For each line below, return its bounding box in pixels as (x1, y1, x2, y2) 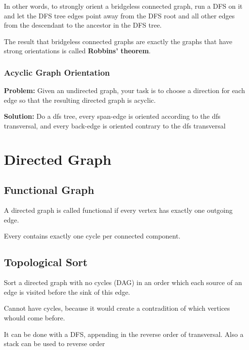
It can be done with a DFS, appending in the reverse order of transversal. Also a (4, 329, 244, 339)
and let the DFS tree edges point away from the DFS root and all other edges (4, 10, 235, 20)
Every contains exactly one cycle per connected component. (4, 231, 181, 241)
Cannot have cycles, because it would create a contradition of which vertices (4, 303, 230, 313)
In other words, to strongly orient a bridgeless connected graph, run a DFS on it (4, 1, 243, 11)
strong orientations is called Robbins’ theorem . (4, 46, 151, 56)
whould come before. (4, 312, 65, 322)
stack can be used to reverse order (4, 338, 105, 349)
